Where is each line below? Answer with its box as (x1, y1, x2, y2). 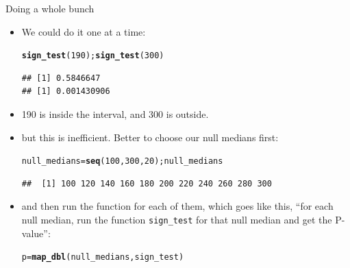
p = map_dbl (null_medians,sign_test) (21, 252, 184, 263)
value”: (21, 226, 51, 240)
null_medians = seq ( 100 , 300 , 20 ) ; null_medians (21, 156, 223, 167)
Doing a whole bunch (5, 1, 95, 15)
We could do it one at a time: (21, 24, 146, 38)
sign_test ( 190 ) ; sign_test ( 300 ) (21, 51, 164, 61)
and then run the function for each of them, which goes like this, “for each (21, 199, 334, 213)
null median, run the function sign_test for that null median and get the (21, 212, 332, 227)
